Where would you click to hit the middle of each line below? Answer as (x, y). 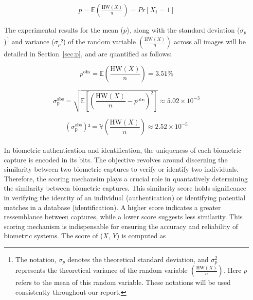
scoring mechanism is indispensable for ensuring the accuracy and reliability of (121, 226)
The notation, (36, 259)
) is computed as (141, 236)
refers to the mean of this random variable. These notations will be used (123, 282)
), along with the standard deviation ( (183, 30)
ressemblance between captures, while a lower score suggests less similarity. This (123, 217)
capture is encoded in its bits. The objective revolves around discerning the (116, 159)
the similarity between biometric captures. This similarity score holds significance (125, 188)
